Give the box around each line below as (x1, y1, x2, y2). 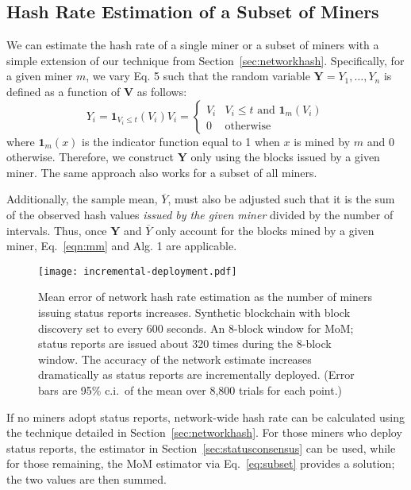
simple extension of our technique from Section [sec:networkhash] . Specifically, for (6, 52, 405, 68)
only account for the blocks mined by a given (156, 222, 375, 238)
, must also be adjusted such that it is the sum (167, 191, 395, 207)
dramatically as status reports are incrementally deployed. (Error (38, 366, 355, 383)
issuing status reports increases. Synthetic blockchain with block (38, 303, 351, 320)
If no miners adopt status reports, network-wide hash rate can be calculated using (6, 408, 405, 425)
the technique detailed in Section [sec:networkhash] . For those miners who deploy (6, 424, 402, 441)
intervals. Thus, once (6, 222, 107, 238)
